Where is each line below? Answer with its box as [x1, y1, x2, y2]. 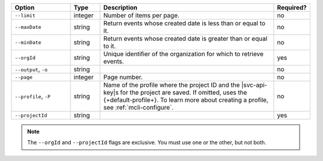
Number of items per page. [103, 11, 179, 19]
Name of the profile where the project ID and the [103, 81, 240, 89]
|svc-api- [241, 81, 267, 89]
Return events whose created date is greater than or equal [103, 35, 267, 42]
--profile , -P [14, 92, 51, 100]
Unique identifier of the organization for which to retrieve [103, 50, 264, 58]
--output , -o [14, 65, 48, 73]
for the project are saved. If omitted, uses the [120, 89, 248, 96]
